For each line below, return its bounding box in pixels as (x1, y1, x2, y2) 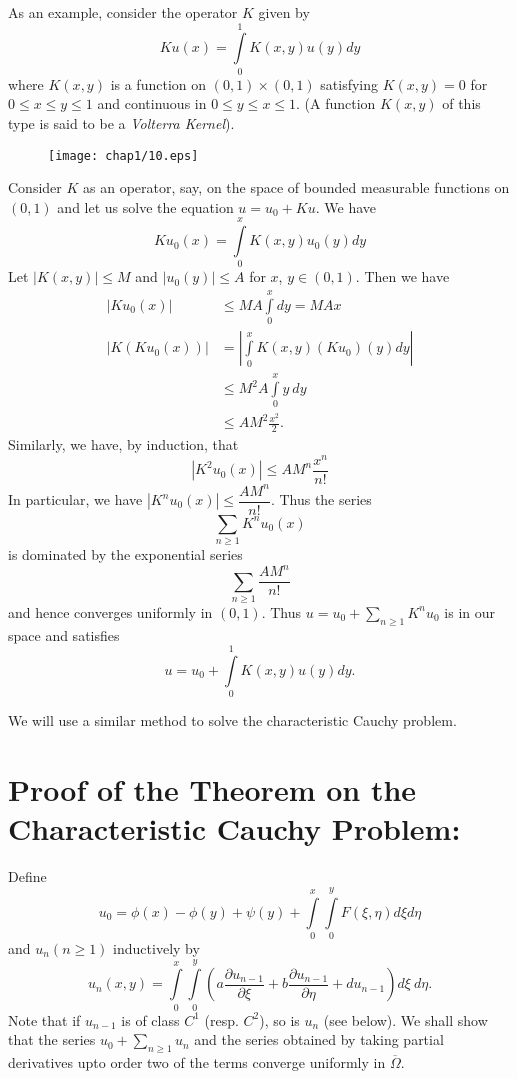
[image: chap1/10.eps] (48, 148, 199, 163)
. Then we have (355, 266, 450, 287)
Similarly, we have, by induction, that (8, 434, 239, 455)
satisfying (320, 73, 379, 94)
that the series (8, 1029, 96, 1050)
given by (258, 2, 310, 22)
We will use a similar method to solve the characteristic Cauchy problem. (8, 710, 457, 731)
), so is (259, 1009, 300, 1030)
